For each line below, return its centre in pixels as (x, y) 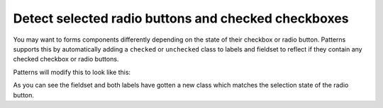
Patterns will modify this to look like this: (72, 72)
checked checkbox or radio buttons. (66, 59)
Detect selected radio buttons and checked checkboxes (181, 18)
